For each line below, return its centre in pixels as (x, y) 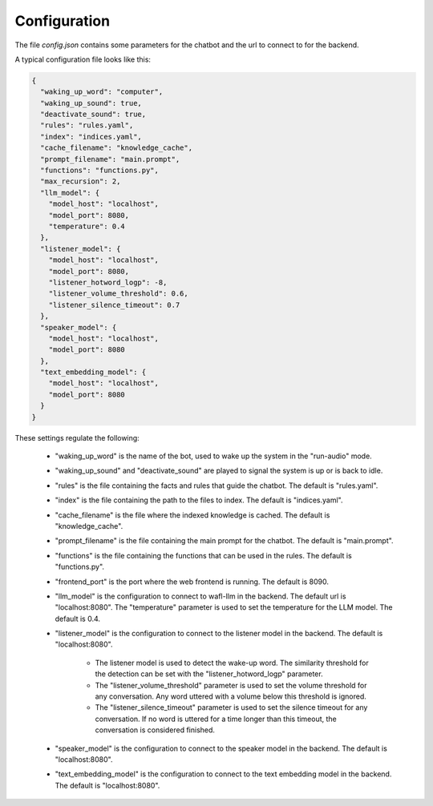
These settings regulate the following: (77, 437)
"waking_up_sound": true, (91, 103)
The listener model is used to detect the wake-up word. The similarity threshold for (232, 663)
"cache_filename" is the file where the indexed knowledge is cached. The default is (192, 515)
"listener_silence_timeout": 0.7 (114, 305)
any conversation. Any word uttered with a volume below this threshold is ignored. (231, 696)
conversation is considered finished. (155, 730)
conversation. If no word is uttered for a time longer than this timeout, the (216, 719)
